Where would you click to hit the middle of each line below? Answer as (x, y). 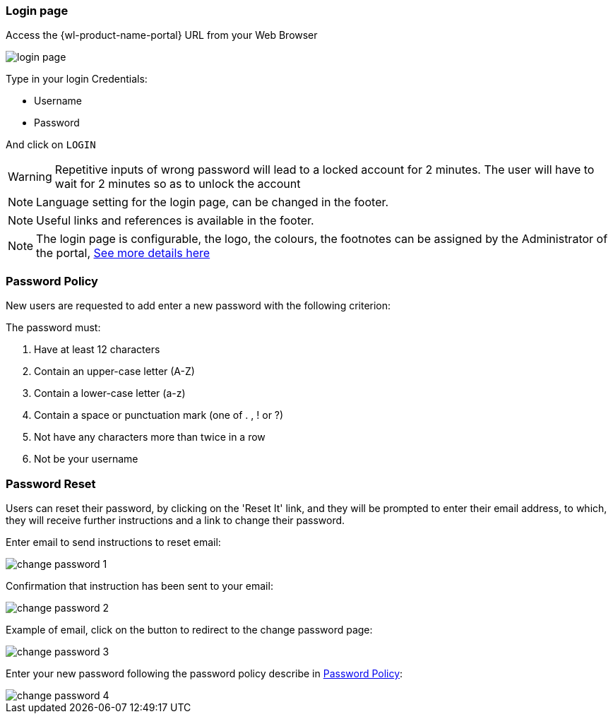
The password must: (53, 328)
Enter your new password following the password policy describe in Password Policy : (204, 673)
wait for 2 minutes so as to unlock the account (178, 184)
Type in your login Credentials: (77, 79)
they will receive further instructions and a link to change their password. (175, 520)
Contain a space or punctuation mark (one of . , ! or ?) (159, 415)
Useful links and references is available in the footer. (175, 221)
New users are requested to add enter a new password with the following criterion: (198, 306)
